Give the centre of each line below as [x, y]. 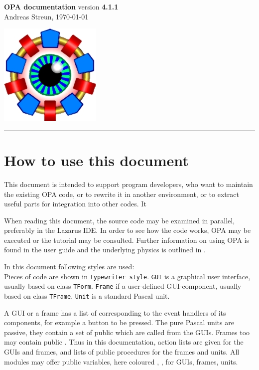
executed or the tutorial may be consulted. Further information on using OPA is [127, 240]
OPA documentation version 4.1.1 [61, 6]
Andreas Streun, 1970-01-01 [46, 16]
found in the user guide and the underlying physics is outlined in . [105, 250]
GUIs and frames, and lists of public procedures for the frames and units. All [122, 352]
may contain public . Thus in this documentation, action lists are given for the [124, 342]
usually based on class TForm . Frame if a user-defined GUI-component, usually [123, 286]
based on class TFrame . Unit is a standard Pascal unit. [87, 295]
